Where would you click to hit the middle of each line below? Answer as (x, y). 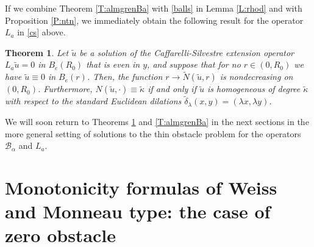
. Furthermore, (65, 89)
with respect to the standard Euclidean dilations (93, 101)
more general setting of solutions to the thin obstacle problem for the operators (153, 133)
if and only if (172, 89)
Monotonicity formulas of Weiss (141, 187)
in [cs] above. (41, 32)
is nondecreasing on (256, 77)
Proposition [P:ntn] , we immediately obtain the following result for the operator (154, 20)
